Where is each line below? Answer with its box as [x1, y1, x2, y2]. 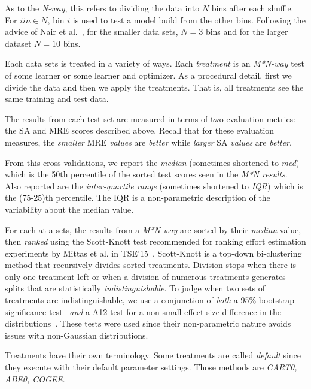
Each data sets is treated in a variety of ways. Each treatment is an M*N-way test [5, 57, 304, 70]
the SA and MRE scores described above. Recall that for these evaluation [5, 124, 275, 137]
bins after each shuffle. [211, 2, 294, 14]
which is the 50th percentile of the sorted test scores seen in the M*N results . [5, 168, 288, 180]
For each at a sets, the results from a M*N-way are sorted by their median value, [5, 223, 301, 236]
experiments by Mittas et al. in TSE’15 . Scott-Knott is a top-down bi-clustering [5, 246, 302, 259]
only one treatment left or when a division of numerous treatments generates [5, 270, 286, 282]
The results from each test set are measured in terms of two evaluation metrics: [5, 112, 296, 125]
